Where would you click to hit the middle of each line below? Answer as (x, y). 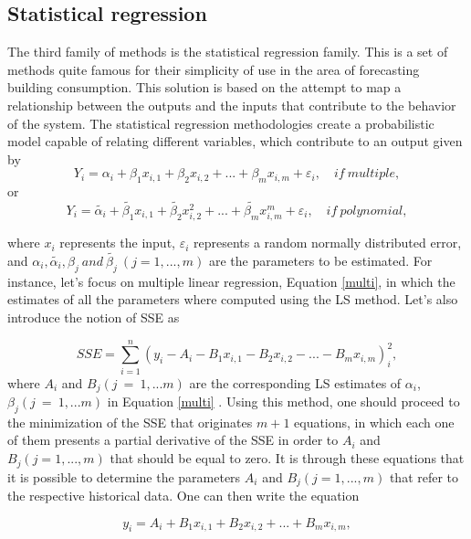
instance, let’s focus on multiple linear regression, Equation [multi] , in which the (231, 281)
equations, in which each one (374, 422)
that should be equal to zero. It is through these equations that (287, 458)
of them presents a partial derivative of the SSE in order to (173, 440)
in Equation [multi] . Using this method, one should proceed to (283, 402)
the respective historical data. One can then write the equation (183, 495)
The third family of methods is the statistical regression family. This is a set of (228, 52)
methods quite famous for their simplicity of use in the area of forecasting (214, 69)
